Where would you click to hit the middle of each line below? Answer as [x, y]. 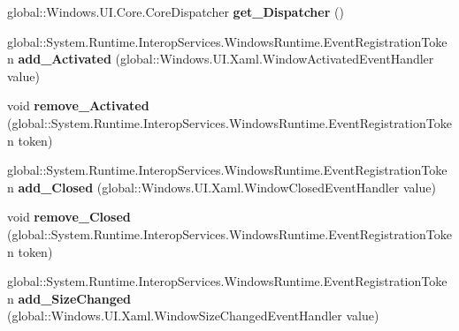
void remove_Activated [78, 105]
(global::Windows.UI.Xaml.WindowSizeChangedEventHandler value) [193, 316]
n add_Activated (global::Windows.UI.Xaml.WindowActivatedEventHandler [221, 59]
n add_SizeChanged [69, 298]
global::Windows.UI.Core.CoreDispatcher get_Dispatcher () [176, 11]
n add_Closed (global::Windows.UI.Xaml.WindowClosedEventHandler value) [222, 187]
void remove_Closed [69, 217]
